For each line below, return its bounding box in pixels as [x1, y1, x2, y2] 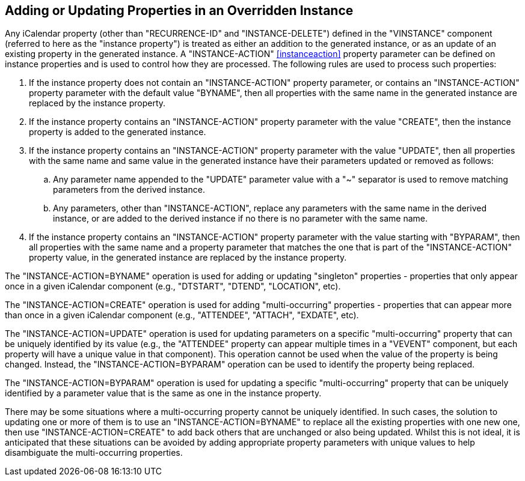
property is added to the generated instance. [29, 127, 206, 138]
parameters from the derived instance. [53, 184, 205, 195]
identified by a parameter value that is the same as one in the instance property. [5, 388, 322, 399]
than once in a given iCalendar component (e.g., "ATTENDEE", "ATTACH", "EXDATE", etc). [5, 310, 359, 321]
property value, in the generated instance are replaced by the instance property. [29, 252, 347, 263]
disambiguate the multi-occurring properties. [5, 447, 183, 458]
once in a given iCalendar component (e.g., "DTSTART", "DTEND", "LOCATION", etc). [5, 281, 341, 292]
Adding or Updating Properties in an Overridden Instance [5, 3, 354, 18]
